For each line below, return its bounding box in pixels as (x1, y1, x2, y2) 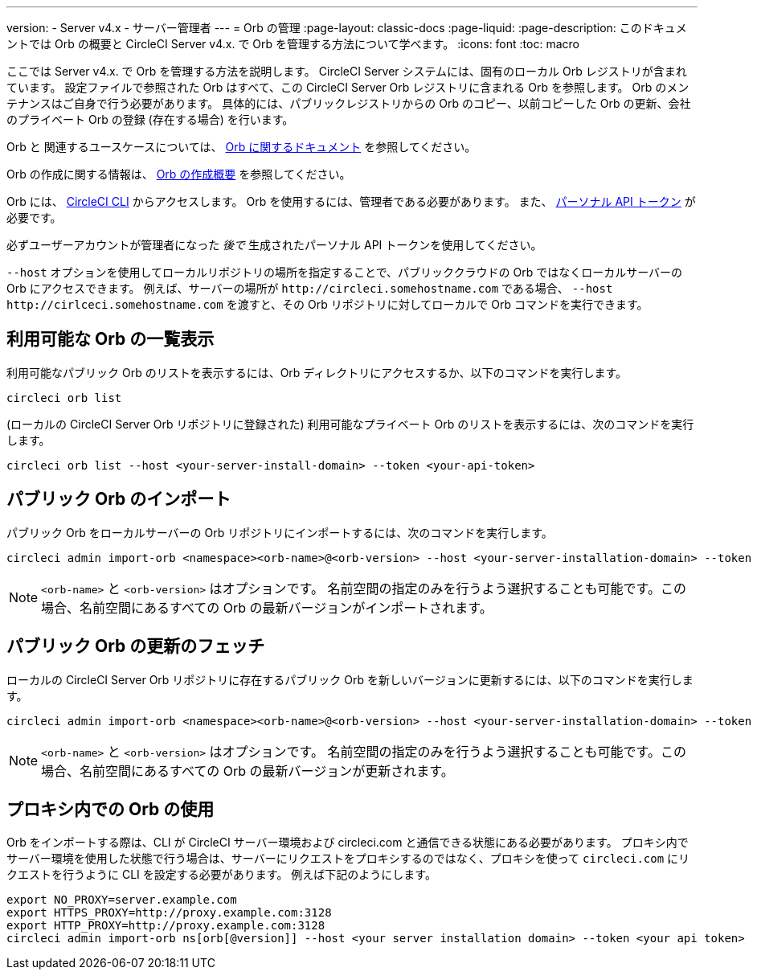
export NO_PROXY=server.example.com (6, 893, 237, 907)
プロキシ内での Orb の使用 (6, 798, 215, 819)
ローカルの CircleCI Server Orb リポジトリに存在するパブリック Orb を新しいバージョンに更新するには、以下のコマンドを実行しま (6, 672, 694, 687)
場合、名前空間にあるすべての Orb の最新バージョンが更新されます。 (41, 762, 454, 779)
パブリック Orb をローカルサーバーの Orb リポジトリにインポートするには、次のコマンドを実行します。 (6, 525, 553, 539)
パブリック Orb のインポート (6, 489, 231, 510)
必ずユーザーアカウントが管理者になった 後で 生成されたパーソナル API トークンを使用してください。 (6, 238, 542, 252)
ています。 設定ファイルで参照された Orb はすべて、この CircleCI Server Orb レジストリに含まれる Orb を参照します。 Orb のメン (6, 80, 689, 94)
